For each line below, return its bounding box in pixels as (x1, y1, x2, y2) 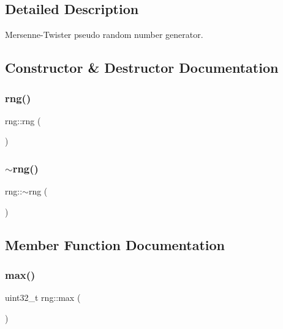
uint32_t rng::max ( (5, 291, 81, 304)
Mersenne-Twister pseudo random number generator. (5, 28, 203, 41)
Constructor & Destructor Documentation (5, 58, 279, 77)
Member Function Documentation (5, 235, 225, 254)
